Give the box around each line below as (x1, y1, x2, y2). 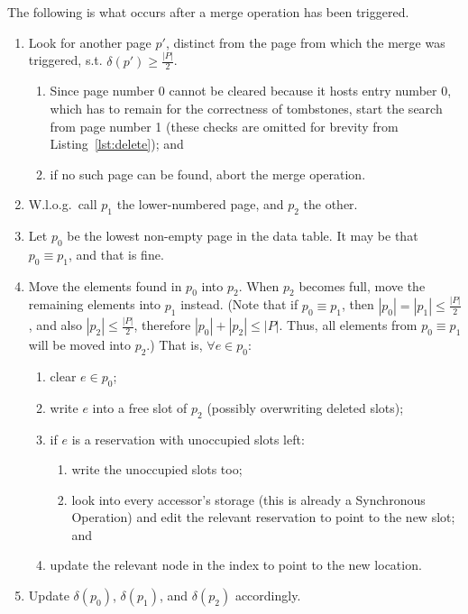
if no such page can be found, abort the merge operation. (50, 164, 366, 183)
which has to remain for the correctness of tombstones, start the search (50, 98, 443, 117)
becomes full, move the (298, 276, 426, 295)
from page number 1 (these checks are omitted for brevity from (50, 116, 399, 135)
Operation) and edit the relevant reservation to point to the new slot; (71, 508, 455, 527)
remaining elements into (28, 295, 161, 314)
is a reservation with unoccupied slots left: (71, 429, 305, 448)
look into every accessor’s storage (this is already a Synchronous (71, 490, 426, 509)
